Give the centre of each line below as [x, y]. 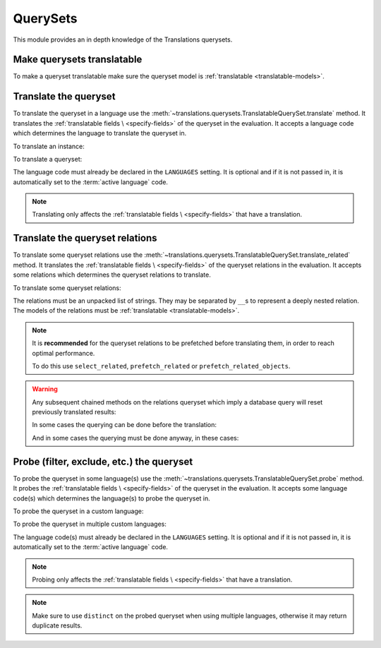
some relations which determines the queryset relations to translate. [112, 275]
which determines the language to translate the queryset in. [100, 133]
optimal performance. [64, 353]
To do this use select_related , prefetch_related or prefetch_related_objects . [161, 366]
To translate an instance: [49, 146]
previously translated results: [74, 412]
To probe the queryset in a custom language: [78, 511]
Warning [45, 389]
